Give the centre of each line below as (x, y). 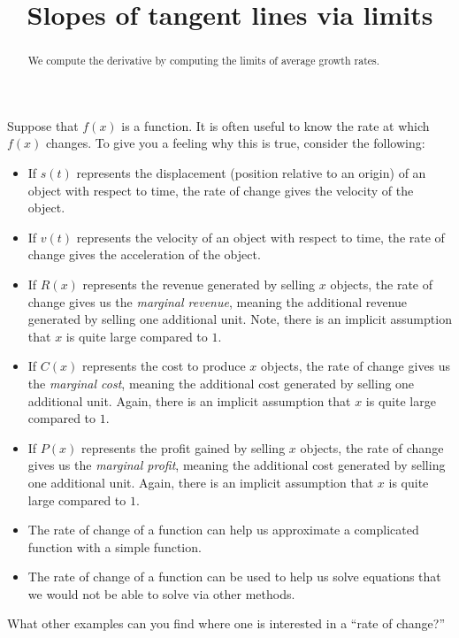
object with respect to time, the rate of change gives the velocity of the (221, 190)
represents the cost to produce (164, 366)
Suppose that (43, 125)
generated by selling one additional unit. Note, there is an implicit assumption (240, 319)
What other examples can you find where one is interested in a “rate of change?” (226, 623)
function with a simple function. (115, 546)
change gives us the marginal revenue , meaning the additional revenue (218, 301)
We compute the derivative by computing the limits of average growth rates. (204, 61)
